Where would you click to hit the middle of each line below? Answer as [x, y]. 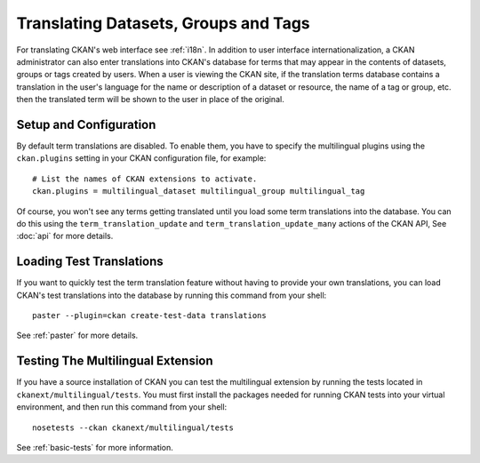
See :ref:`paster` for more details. [77, 335]
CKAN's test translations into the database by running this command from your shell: [172, 295]
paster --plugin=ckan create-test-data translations [149, 316]
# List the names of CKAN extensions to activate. [145, 179]
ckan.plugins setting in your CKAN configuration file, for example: [141, 158]
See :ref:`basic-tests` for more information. [95, 447]
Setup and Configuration [86, 124]
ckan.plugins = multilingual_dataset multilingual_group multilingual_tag [199, 192]
